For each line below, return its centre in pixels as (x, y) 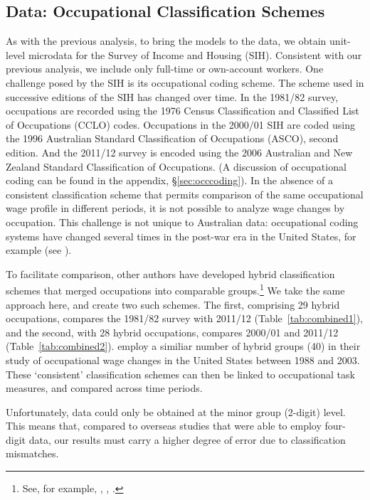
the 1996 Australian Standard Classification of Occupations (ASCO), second (172, 138)
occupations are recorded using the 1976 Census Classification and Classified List (183, 111)
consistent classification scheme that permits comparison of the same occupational (185, 194)
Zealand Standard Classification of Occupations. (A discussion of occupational (176, 166)
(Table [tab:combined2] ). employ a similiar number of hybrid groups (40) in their (183, 346)
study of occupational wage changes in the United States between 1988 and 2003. (183, 360)
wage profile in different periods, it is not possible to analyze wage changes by (175, 208)
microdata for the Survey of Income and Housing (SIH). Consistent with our (195, 54)
